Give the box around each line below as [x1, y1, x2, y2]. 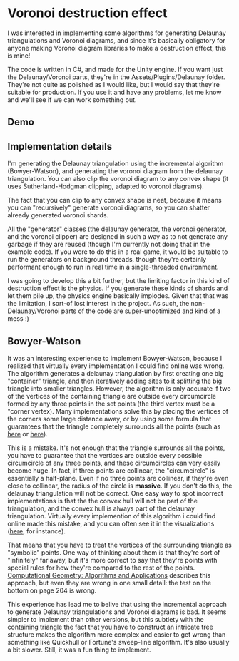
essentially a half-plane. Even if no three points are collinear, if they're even [7, 473, 229, 482]
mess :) [7, 314, 30, 323]
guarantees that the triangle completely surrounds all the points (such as [7, 422, 221, 431]
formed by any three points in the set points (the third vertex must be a [7, 399, 215, 408]
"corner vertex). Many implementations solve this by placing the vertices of [7, 406, 229, 415]
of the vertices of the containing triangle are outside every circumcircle [7, 391, 216, 400]
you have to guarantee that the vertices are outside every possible [7, 451, 203, 459]
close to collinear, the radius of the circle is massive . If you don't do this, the [7, 481, 233, 490]
